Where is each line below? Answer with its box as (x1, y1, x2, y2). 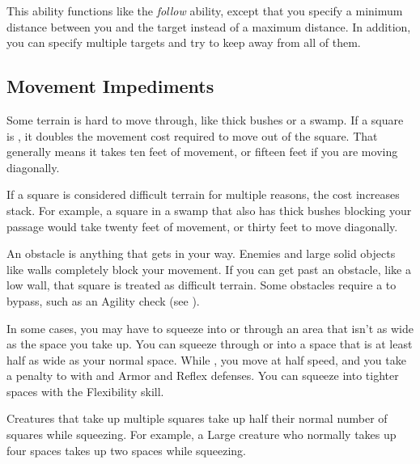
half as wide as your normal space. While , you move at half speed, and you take (6, 351, 406, 368)
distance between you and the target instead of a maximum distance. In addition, (6, 18, 411, 35)
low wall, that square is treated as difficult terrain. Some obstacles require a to (6, 276, 397, 293)
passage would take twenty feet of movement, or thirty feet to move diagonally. (6, 217, 398, 234)
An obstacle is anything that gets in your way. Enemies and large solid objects (6, 245, 396, 262)
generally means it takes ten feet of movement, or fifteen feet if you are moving (6, 143, 398, 160)
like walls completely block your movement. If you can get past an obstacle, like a (6, 260, 411, 277)
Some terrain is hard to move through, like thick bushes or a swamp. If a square (6, 111, 404, 128)
